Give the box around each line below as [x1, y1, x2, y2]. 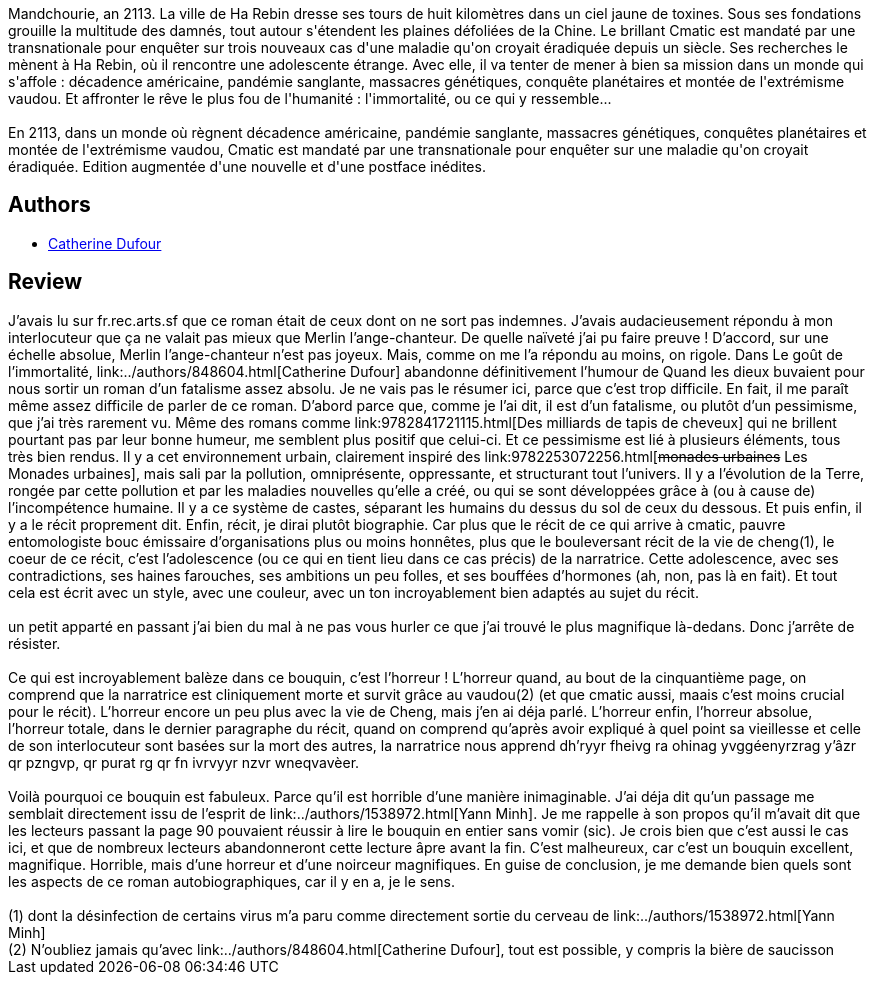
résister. [8, 634, 61, 652]
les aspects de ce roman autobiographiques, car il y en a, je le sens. [8, 872, 455, 890]
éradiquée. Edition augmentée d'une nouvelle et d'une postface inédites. [8, 158, 486, 175]
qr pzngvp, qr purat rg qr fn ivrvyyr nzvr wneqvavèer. [8, 753, 360, 771]
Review [8, 269, 83, 295]
